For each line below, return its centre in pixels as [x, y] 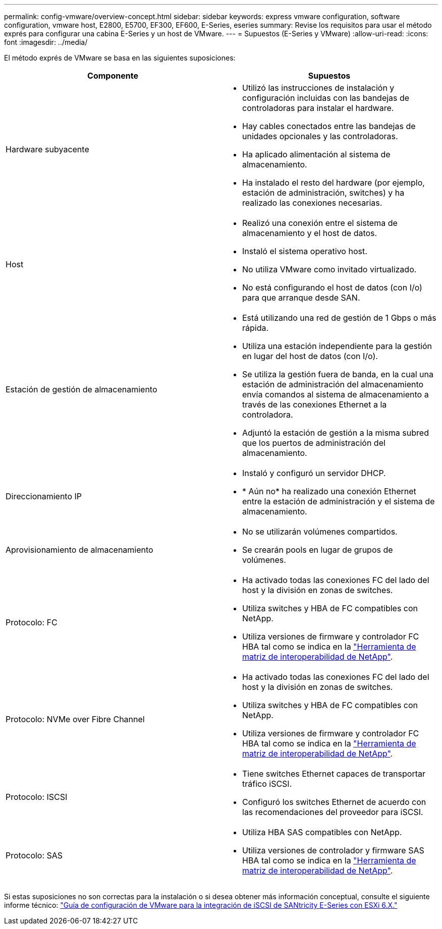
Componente [113, 76]
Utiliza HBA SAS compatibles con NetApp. [322, 832]
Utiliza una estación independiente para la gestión [337, 346]
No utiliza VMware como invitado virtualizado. [329, 269]
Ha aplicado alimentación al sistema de [316, 154]
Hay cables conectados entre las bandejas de [329, 126]
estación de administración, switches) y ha [323, 193]
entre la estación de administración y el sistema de [339, 501]
